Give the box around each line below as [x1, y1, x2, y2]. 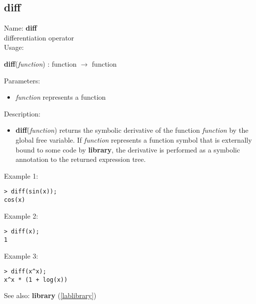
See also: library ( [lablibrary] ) [4, 290, 97, 301]
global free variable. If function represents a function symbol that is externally [15, 134, 252, 145]
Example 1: [4, 170, 38, 181]
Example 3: [4, 250, 38, 261]
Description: [4, 108, 40, 118]
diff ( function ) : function [4, 58, 77, 69]
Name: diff [4, 23, 37, 33]
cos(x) [4, 196, 25, 203]
